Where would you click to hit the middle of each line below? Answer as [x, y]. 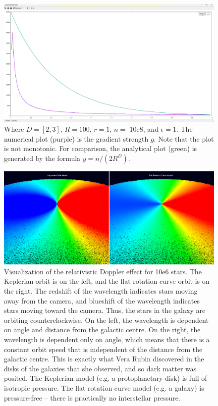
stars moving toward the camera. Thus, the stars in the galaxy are [105, 310]
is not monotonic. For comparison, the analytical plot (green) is [101, 148]
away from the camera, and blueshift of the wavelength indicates [102, 300]
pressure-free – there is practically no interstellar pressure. [92, 397]
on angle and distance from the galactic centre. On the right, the [102, 330]
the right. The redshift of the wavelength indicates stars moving [101, 291]
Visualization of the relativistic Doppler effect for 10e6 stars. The [103, 271]
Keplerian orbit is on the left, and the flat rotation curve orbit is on [107, 281]
